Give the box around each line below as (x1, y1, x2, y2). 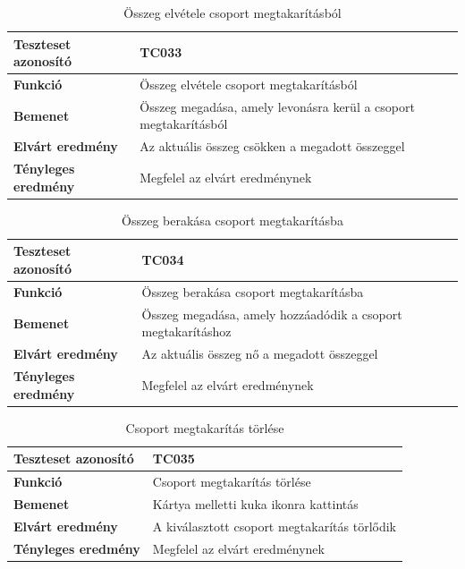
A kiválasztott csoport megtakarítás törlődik (152, 516, 396, 535)
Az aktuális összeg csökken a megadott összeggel (139, 137, 405, 156)
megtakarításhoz (141, 322, 232, 341)
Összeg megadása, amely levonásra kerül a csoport (139, 97, 415, 115)
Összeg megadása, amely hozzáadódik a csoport (141, 304, 402, 323)
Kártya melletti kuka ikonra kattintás (152, 494, 359, 513)
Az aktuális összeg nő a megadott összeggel (141, 344, 378, 363)
